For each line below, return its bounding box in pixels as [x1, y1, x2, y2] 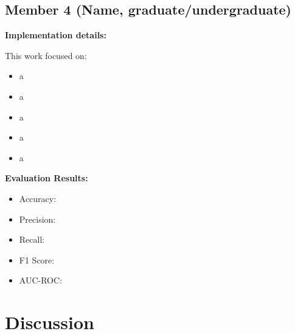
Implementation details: [5, 29, 106, 41]
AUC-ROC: [19, 274, 62, 287]
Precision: [19, 212, 56, 225]
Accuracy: [19, 192, 57, 204]
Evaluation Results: [5, 172, 88, 184]
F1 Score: [19, 253, 55, 266]
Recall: [19, 233, 45, 246]
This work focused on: [5, 49, 87, 61]
